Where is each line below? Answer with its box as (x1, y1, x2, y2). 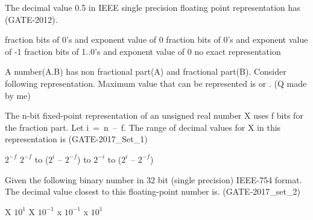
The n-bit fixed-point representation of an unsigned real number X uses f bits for (5, 109, 303, 122)
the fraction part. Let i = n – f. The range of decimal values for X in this (5, 121, 281, 133)
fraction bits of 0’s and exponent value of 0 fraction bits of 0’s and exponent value (5, 33, 308, 46)
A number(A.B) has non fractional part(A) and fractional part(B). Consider (5, 65, 286, 78)
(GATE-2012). (5, 13, 58, 25)
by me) (5, 89, 31, 101)
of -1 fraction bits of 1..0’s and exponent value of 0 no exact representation (5, 45, 281, 57)
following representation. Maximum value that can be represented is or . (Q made (5, 77, 307, 89)
